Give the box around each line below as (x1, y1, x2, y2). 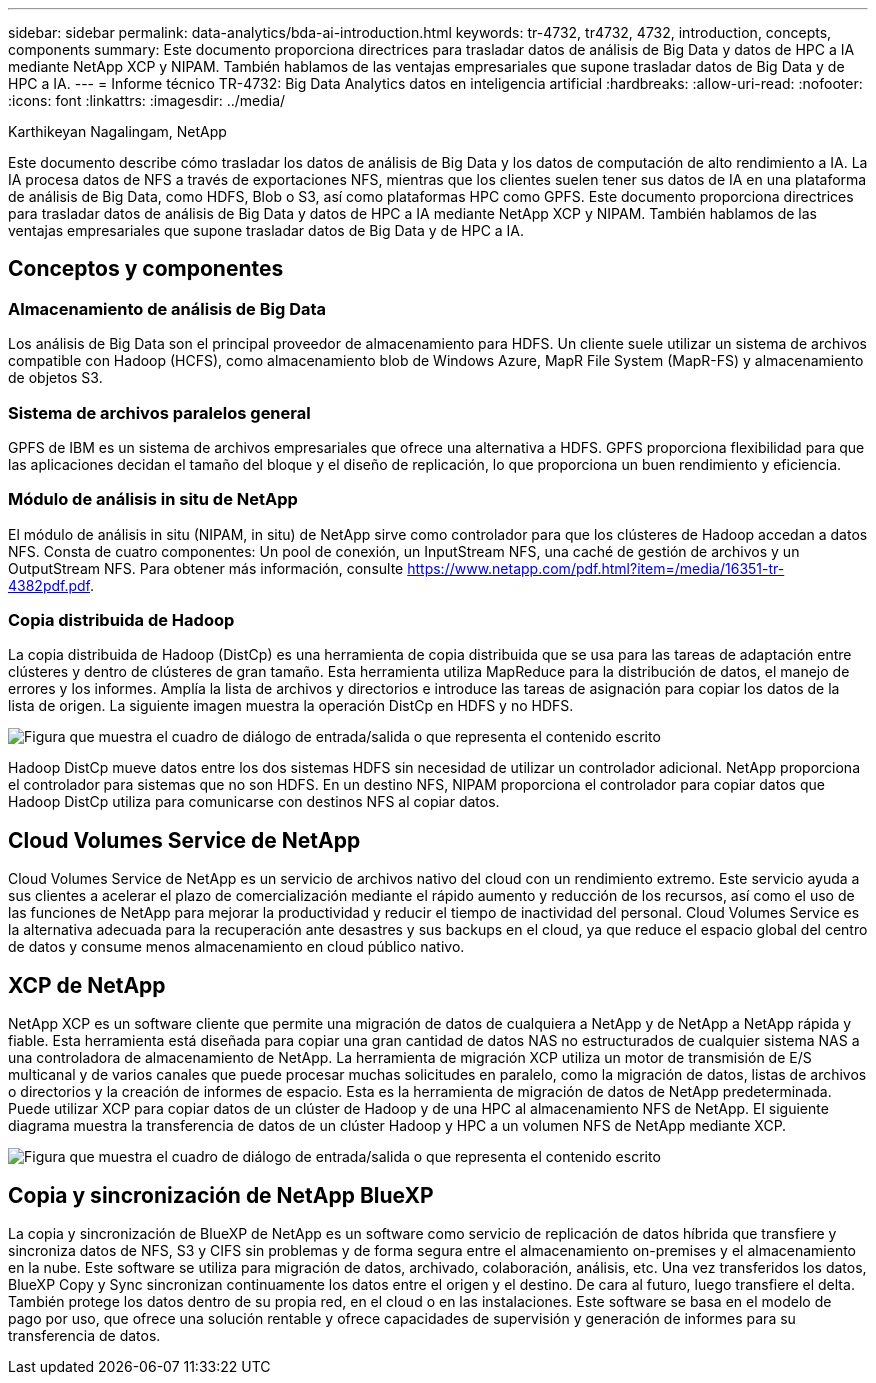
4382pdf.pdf (8, 576, 90, 594)
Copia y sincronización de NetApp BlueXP (8, 1182, 434, 1208)
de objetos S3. (8, 369, 103, 387)
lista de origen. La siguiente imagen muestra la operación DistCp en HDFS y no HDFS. (8, 697, 574, 715)
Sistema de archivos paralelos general (8, 402, 311, 423)
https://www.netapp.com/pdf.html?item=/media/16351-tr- (407, 559, 785, 577)
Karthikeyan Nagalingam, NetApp (8, 123, 227, 140)
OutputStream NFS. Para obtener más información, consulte (8, 559, 404, 577)
